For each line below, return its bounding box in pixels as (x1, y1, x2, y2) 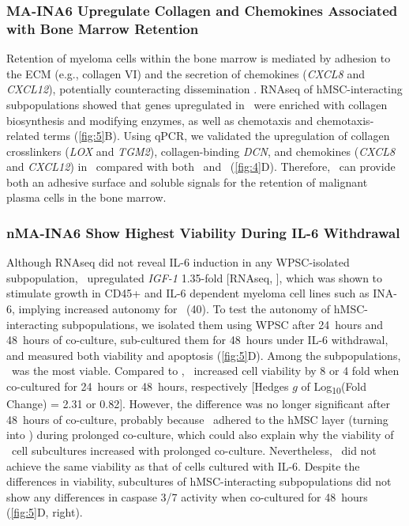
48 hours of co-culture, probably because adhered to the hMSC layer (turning (6, 411, 388, 427)
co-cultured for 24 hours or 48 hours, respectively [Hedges (6, 378, 289, 395)
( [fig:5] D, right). (6, 504, 83, 520)
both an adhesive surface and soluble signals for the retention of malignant (6, 173, 368, 190)
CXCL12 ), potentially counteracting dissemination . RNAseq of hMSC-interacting (6, 81, 403, 97)
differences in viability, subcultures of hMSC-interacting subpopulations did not (6, 473, 392, 490)
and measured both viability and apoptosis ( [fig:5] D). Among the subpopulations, (6, 346, 401, 363)
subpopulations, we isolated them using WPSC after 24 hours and (62, 316, 384, 332)
